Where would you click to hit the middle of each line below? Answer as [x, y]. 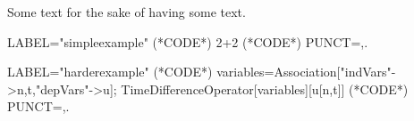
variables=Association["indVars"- [306, 72]
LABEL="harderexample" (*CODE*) [110, 72]
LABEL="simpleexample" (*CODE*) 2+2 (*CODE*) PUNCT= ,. [188, 41]
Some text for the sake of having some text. [127, 12]
